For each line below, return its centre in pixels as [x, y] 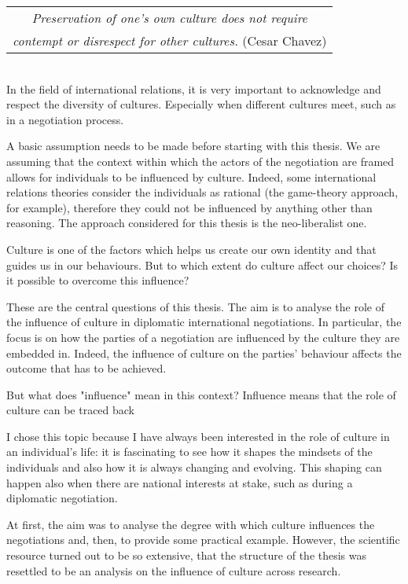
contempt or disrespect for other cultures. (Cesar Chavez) [170, 40]
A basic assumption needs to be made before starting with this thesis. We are [193, 146]
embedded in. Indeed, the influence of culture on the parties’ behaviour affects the [204, 353]
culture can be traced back [71, 410]
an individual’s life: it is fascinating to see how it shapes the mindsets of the [189, 452]
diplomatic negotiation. [62, 498]
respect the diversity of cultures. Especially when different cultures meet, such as [201, 104]
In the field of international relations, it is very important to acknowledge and [194, 88]
